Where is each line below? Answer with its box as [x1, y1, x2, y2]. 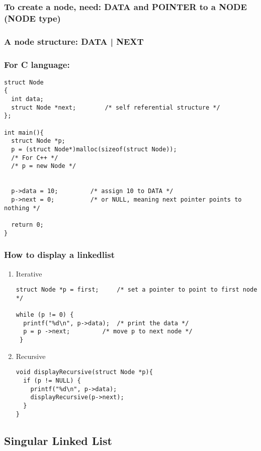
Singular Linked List [4, 432, 112, 448]
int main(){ [4, 129, 44, 136]
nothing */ [4, 204, 40, 212]
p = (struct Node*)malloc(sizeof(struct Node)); [11, 146, 177, 153]
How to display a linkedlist [4, 248, 115, 261]
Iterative [16, 268, 42, 279]
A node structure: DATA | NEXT [4, 35, 144, 47]
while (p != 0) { [16, 311, 74, 319]
